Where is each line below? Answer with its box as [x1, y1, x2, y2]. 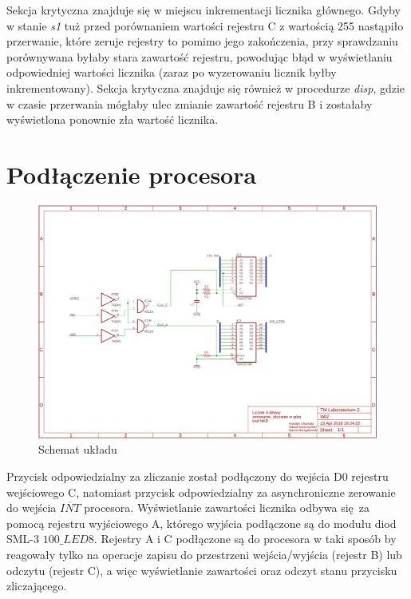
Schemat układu [38, 441, 117, 458]
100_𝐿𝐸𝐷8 [42, 534, 94, 546]
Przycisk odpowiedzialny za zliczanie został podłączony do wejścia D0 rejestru [6, 467, 389, 484]
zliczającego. [6, 577, 67, 594]
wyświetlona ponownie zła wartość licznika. [6, 111, 219, 128]
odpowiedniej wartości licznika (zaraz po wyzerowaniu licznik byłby [6, 64, 337, 81]
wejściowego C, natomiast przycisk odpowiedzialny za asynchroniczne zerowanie [6, 483, 396, 500]
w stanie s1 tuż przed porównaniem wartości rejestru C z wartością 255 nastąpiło [6, 17, 404, 34]
